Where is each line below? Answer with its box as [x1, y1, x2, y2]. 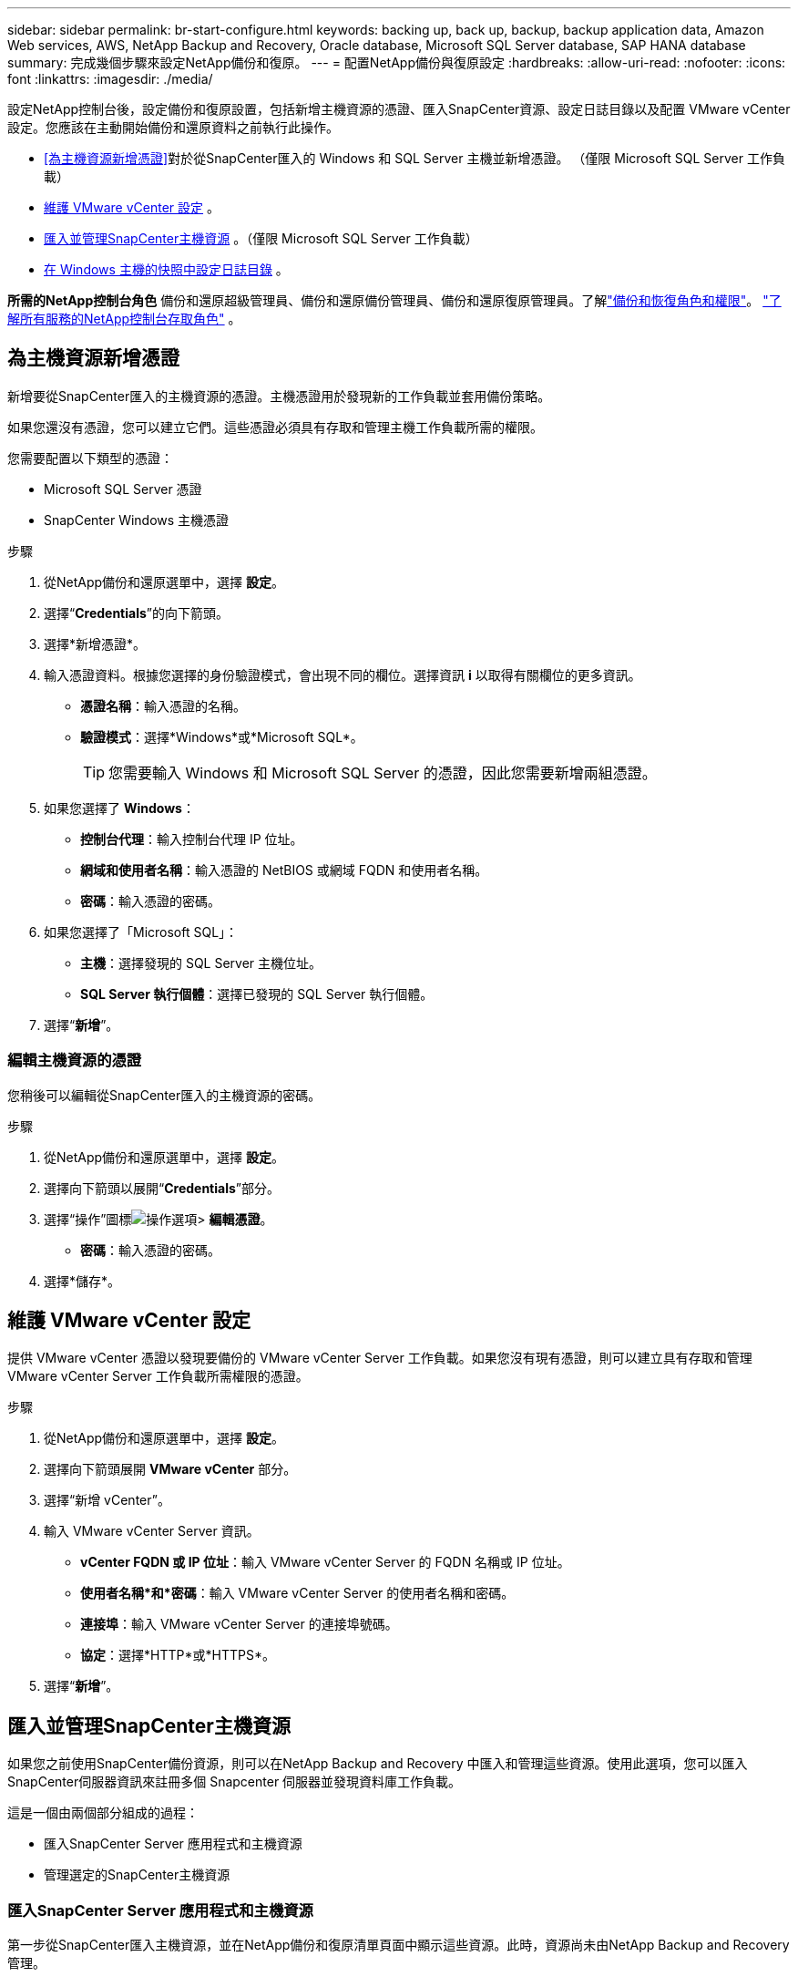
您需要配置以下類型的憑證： [7, 449, 173, 466]
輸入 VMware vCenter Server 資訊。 [44, 1523, 260, 1539]
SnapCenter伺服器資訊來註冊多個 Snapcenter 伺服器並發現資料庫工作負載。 [7, 1774, 462, 1790]
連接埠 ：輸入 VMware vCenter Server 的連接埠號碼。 [80, 1616, 398, 1632]
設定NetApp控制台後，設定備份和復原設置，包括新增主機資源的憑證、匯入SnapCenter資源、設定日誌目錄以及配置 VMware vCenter [7, 101, 791, 117]
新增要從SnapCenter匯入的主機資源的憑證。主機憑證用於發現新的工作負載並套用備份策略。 [7, 387, 551, 404]
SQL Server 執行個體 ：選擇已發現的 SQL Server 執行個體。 [80, 985, 434, 1002]
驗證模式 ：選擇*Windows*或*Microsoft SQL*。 [80, 728, 363, 745]
